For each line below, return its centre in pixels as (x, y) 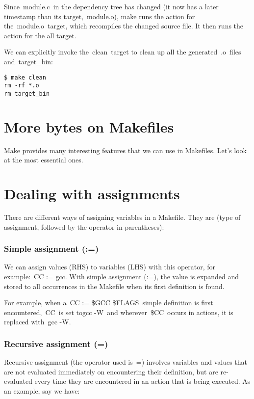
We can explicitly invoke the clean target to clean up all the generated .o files (123, 52)
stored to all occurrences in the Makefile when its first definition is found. (114, 286)
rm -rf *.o (22, 86)
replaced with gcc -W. (38, 322)
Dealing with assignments (92, 194)
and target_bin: (29, 61)
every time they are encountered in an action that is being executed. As (142, 381)
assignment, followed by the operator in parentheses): (84, 226)
